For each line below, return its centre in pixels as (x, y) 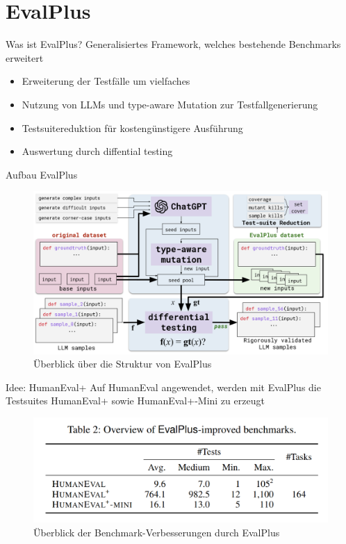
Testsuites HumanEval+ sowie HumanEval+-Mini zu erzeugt (135, 401)
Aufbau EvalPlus (42, 174)
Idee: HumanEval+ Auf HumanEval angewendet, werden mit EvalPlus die (163, 387)
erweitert (25, 57)
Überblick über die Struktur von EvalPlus (123, 364)
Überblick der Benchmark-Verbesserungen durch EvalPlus (157, 532)
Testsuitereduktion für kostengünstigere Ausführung (132, 127)
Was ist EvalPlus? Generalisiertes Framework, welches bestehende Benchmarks (173, 44)
